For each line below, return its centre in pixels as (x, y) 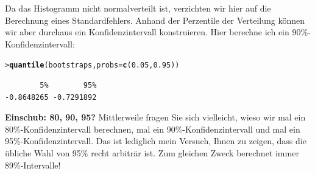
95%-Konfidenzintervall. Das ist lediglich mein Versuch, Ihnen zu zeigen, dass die (156, 141)
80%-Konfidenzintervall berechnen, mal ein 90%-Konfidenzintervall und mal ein (153, 129)
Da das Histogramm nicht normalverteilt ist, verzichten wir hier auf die (138, 8)
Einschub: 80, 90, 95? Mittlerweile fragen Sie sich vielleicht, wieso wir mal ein (155, 117)
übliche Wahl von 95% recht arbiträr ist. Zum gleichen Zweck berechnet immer (152, 153)
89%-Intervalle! (33, 165)
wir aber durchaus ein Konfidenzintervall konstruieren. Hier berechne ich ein (147, 32)
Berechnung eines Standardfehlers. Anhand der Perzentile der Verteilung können (155, 20)
